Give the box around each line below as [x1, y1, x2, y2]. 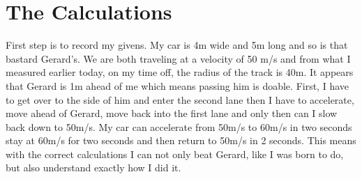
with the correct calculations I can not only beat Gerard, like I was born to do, [6, 146, 344, 161]
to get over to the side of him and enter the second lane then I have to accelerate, [6, 92, 354, 107]
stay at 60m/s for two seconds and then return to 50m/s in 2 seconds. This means [6, 133, 356, 148]
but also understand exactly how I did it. [6, 160, 181, 175]
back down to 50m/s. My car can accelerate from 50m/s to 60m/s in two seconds [6, 119, 352, 134]
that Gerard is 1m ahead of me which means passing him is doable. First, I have [6, 78, 349, 93]
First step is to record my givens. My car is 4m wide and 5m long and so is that [6, 38, 348, 52]
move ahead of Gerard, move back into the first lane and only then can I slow [6, 106, 338, 120]
